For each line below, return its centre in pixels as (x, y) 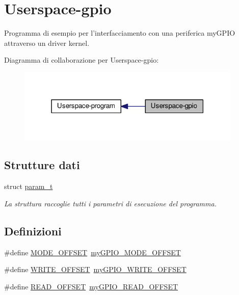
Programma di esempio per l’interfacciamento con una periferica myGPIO (120, 33)
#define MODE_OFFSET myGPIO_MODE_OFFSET (92, 252)
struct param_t (29, 186)
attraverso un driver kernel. (47, 43)
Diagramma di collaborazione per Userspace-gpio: (82, 60)
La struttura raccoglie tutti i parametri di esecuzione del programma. (110, 203)
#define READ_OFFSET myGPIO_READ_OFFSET (91, 286)
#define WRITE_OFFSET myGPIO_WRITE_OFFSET (95, 269)
